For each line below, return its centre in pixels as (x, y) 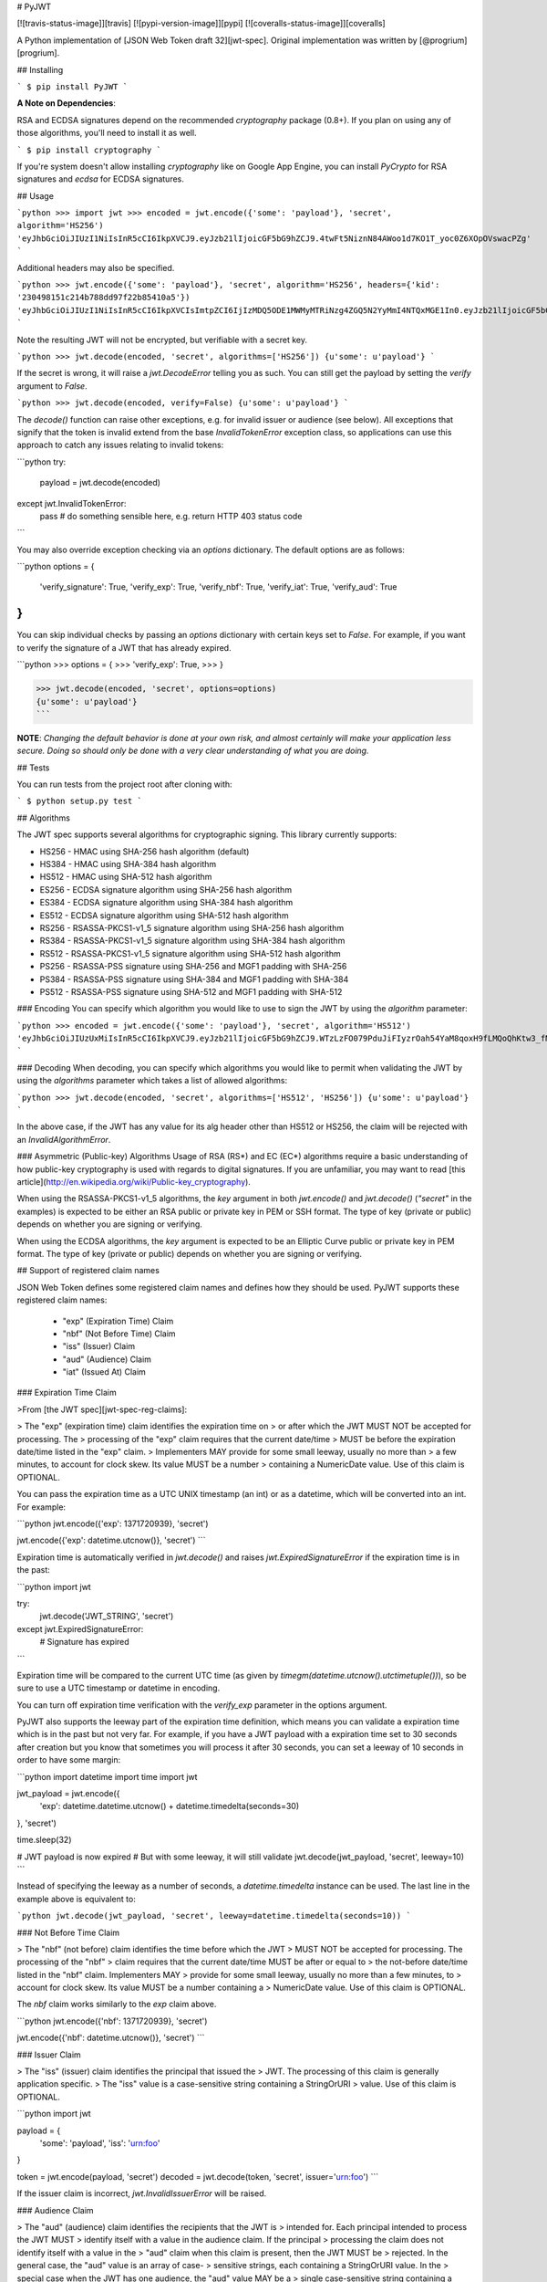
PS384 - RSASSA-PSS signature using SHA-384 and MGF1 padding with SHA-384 (194, 979)
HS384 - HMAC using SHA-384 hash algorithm (128, 864)
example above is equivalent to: (76, 1899)
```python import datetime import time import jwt (107, 1776)
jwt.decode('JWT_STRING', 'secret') (107, 1617)
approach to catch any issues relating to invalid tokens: (120, 445)
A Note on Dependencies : (66, 103)
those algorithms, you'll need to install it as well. (107, 133)
